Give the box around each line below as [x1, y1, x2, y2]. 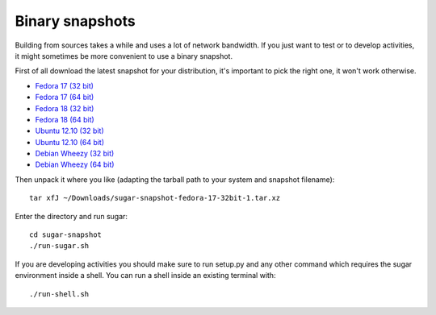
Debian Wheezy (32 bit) [35, 149, 115, 159]
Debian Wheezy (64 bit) [35, 160, 115, 169]
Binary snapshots [15, 12, 136, 30]
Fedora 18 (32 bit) [35, 103, 94, 113]
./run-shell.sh [29, 289, 90, 298]
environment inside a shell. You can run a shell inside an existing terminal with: [15, 271, 276, 280]
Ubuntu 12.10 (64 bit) [35, 137, 105, 147]
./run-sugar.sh [29, 242, 90, 251]
